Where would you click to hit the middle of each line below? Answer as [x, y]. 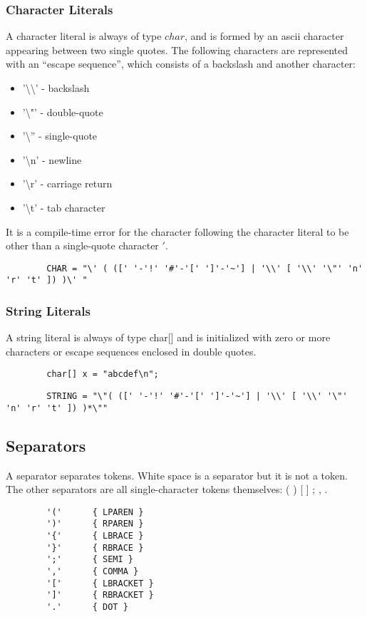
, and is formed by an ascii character [264, 36]
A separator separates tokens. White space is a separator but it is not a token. [177, 475]
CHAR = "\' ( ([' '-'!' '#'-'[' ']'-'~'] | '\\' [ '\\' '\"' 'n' [205, 268]
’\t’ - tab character [64, 207]
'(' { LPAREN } [95, 512]
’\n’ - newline [52, 159]
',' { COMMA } [93, 572]
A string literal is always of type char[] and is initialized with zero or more [168, 337]
